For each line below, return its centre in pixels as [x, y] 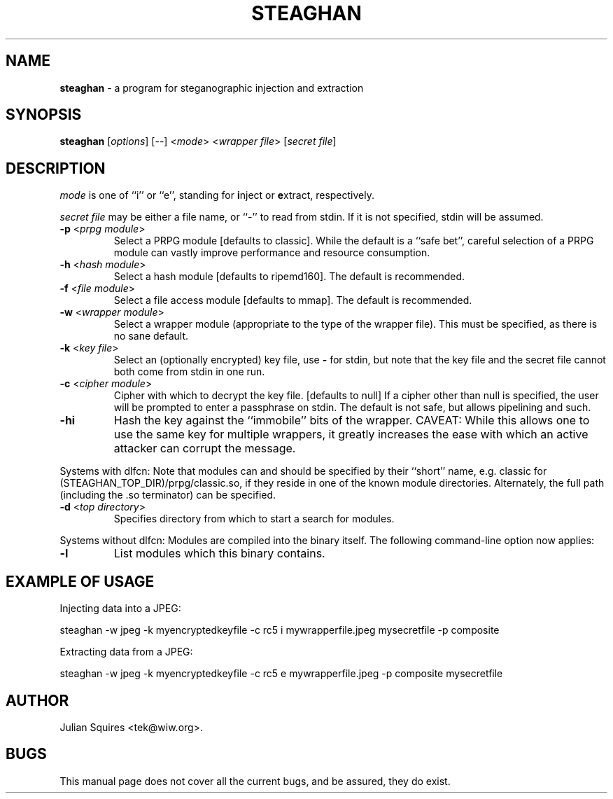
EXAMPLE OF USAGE [80, 581]
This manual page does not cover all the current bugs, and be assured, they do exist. [255, 781]
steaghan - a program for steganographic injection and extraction [212, 88]
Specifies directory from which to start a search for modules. [254, 519]
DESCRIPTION [56, 168]
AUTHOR [37, 700]
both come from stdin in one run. [189, 372]
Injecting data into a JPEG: [120, 609]
